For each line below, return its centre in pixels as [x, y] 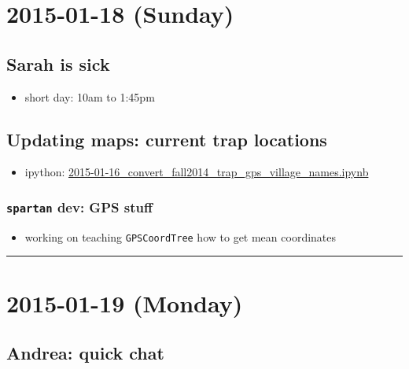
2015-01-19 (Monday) [125, 303]
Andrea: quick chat [85, 353]
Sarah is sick [58, 63]
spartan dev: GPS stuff [79, 207]
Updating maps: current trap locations [167, 139]
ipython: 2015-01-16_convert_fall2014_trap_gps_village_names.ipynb [197, 172]
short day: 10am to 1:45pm [90, 96]
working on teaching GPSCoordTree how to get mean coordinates [181, 236]
